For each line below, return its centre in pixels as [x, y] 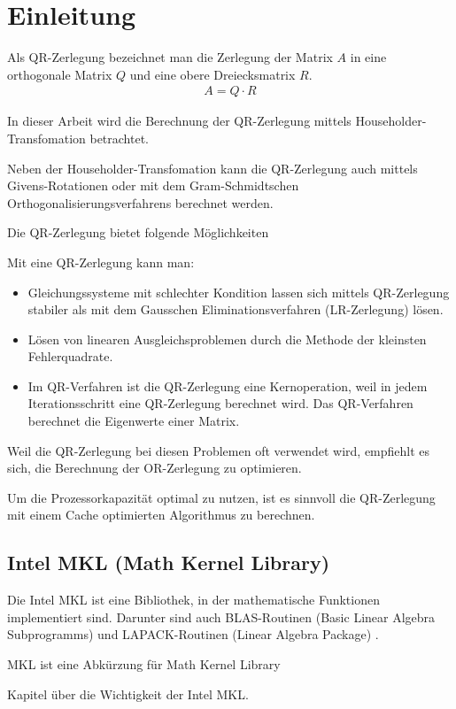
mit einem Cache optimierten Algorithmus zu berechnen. [161, 515]
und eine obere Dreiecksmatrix [213, 74]
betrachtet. [120, 138]
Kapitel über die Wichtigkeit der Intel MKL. [128, 694]
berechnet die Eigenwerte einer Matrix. [134, 421]
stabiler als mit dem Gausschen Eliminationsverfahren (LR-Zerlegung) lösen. [236, 309]
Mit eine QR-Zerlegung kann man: [101, 262]
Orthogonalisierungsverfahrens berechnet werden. [140, 202]
